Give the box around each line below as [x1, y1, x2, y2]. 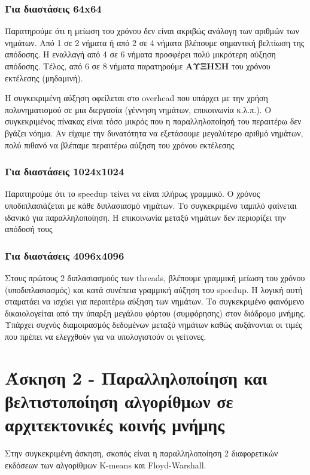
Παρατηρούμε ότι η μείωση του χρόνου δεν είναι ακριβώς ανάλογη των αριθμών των [5, 25, 299, 37]
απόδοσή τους [5, 223, 53, 235]
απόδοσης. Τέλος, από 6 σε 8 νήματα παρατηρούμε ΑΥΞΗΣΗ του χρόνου [5, 60, 271, 72]
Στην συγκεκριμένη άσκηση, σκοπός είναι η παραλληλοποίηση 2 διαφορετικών [5, 447, 278, 459]
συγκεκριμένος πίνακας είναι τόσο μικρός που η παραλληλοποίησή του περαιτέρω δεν [5, 115, 302, 127]
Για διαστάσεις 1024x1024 [5, 164, 124, 179]
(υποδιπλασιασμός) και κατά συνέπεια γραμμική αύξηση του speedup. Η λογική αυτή [5, 283, 303, 296]
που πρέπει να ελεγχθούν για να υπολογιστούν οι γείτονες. [5, 330, 206, 342]
